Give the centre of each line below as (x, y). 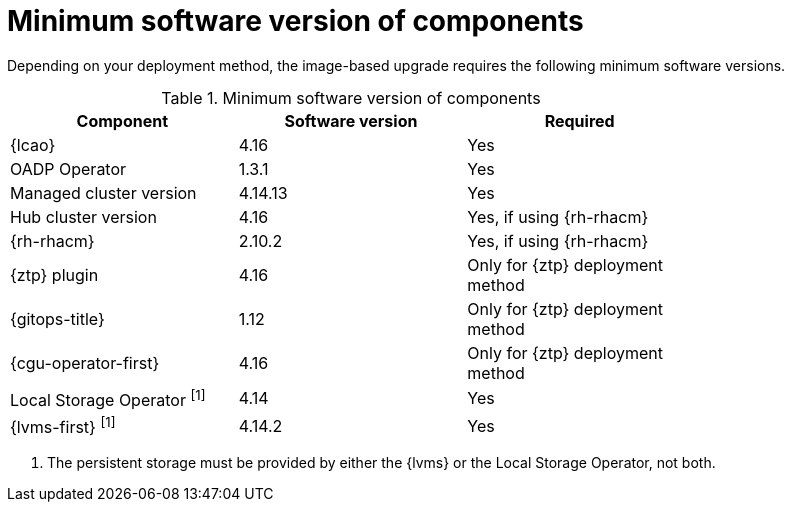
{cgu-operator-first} (85, 362)
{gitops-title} (57, 318)
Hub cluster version (83, 216)
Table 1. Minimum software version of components (351, 97)
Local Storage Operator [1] (108, 398)
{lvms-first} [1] (63, 426)
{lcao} (33, 144)
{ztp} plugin (54, 274)
